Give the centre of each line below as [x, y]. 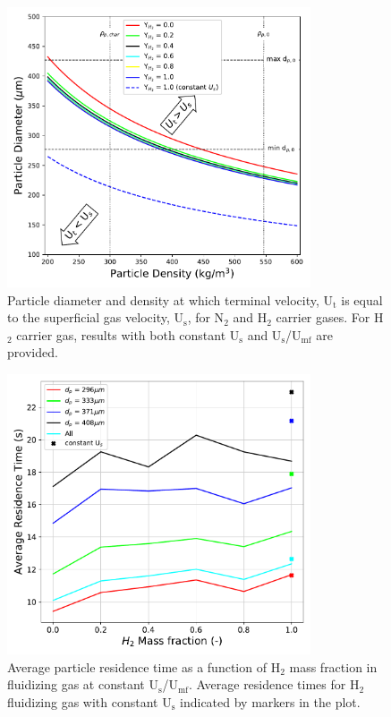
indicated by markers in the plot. [270, 701]
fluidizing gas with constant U [89, 701]
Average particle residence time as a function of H [144, 666]
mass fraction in [333, 666]
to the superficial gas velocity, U [95, 317]
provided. [33, 352]
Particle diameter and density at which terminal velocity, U [170, 299]
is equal [362, 299]
